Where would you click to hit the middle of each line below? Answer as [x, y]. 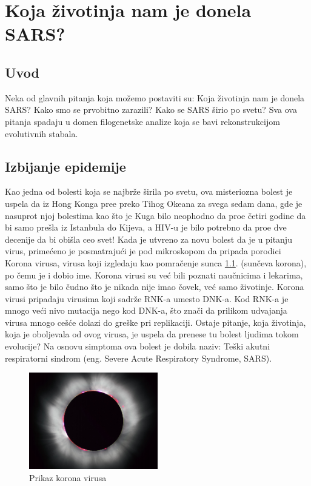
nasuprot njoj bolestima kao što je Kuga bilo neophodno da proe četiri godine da [155, 215]
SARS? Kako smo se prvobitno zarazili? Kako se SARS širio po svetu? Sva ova [151, 110]
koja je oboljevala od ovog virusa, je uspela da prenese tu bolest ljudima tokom [152, 334]
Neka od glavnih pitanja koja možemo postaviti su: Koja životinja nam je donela [155, 97]
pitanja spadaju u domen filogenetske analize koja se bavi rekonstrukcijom [142, 121]
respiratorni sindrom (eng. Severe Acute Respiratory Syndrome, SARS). [139, 358]
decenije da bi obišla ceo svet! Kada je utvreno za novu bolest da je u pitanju [149, 239]
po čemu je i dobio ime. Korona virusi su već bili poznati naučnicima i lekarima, [154, 275]
